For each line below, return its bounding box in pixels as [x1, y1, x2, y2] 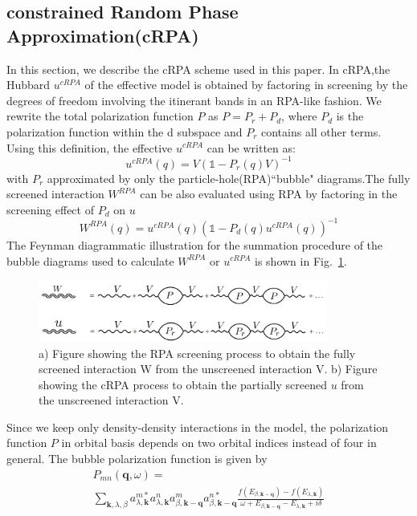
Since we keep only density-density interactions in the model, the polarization [6, 418, 389, 435]
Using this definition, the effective [6, 139, 173, 156]
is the [336, 108, 364, 124]
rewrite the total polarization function [6, 108, 194, 124]
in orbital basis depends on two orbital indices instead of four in [61, 434, 377, 451]
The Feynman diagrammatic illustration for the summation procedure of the [6, 236, 383, 253]
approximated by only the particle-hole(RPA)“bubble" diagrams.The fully [47, 169, 411, 186]
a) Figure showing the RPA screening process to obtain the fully [39, 344, 356, 361]
